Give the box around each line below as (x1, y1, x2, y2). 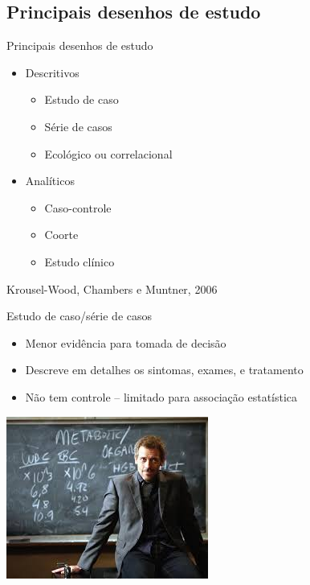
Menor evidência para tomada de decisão (25, 334, 226, 351)
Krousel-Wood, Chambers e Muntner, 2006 (6, 280, 218, 297)
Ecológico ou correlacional (44, 145, 173, 162)
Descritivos (25, 64, 80, 80)
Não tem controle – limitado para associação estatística (25, 388, 298, 405)
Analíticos (25, 172, 75, 189)
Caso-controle (44, 199, 112, 216)
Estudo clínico (44, 253, 115, 270)
